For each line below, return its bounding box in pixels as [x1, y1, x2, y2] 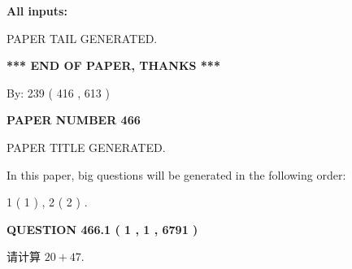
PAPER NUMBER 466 [7, 111, 141, 128]
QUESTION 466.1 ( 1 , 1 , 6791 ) [7, 220, 198, 237]
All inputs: [7, 2, 67, 19]
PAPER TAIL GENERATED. [7, 29, 158, 46]
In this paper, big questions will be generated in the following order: [7, 166, 346, 183]
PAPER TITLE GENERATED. [7, 138, 166, 155]
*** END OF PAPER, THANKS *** [7, 57, 220, 74]
